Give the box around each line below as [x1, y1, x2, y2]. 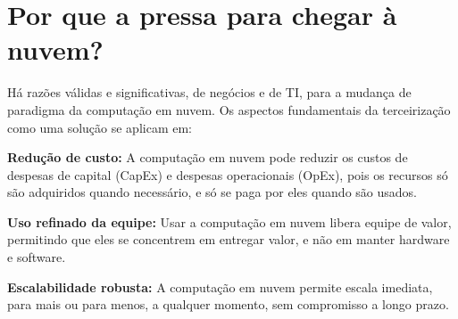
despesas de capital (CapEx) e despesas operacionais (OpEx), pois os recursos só [7, 165, 448, 184]
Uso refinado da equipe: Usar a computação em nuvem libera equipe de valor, [7, 212, 452, 231]
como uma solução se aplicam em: [7, 118, 192, 136]
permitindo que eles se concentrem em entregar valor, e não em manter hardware [7, 230, 450, 249]
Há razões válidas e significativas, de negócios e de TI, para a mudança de [7, 83, 412, 102]
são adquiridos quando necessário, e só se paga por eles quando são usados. [7, 183, 417, 201]
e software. [7, 248, 66, 266]
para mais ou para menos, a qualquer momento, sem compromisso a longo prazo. [7, 295, 449, 314]
